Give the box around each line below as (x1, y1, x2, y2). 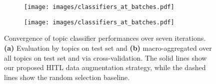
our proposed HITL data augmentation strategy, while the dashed (4, 62, 206, 73)
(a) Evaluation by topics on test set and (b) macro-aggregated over (4, 42, 212, 53)
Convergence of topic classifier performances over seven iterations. (4, 33, 206, 43)
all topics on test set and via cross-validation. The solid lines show (4, 52, 207, 63)
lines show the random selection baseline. (4, 72, 130, 82)
